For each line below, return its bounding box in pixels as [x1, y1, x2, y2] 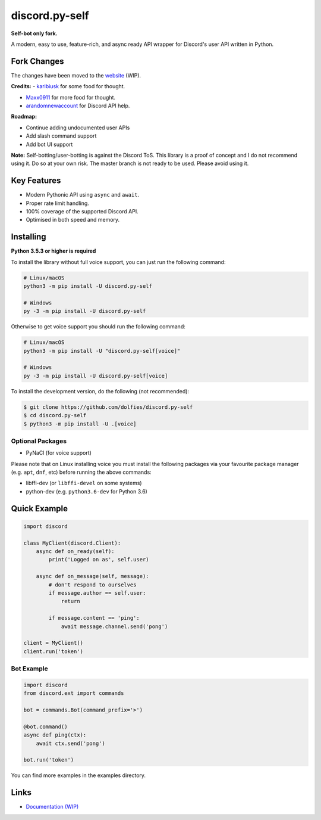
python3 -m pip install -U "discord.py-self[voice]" [23, 347, 181, 354]
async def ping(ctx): [23, 732, 87, 738]
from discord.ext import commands [23, 690, 124, 697]
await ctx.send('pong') [36, 740, 105, 747]
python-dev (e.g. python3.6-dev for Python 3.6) [26, 487, 148, 495]
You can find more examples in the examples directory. [11, 772, 146, 779]
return [61, 598, 80, 605]
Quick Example [11, 504, 68, 514]
